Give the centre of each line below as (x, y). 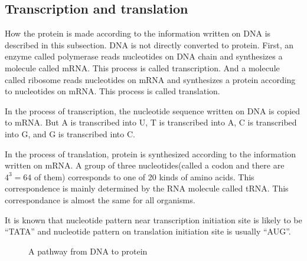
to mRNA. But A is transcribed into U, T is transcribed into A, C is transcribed (151, 122)
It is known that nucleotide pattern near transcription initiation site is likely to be (153, 219)
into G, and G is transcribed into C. (70, 133)
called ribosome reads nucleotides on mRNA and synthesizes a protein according (150, 79)
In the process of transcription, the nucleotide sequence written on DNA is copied (153, 110)
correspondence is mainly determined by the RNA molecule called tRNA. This (147, 188)
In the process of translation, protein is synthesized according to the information (151, 153)
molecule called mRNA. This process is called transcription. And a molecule (142, 67)
